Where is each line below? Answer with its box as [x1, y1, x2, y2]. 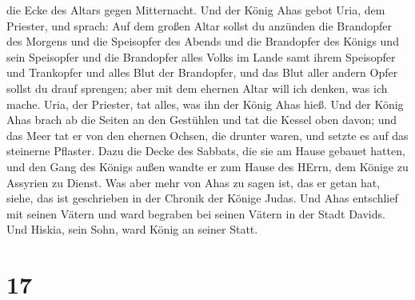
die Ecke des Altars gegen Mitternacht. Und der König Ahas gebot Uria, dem [6, 2, 385, 18]
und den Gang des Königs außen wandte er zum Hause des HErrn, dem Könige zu [6, 158, 409, 174]
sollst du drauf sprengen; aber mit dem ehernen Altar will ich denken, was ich [6, 79, 388, 96]
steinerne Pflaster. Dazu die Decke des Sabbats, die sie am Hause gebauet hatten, [6, 142, 405, 159]
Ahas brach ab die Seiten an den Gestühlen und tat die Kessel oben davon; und [6, 111, 397, 128]
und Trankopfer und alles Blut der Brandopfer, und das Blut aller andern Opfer [6, 64, 398, 81]
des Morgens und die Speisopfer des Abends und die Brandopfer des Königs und [6, 33, 399, 50]
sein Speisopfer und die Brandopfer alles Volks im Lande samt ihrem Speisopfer [6, 48, 396, 65]
